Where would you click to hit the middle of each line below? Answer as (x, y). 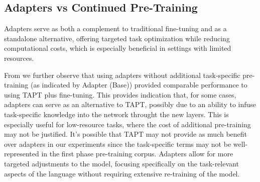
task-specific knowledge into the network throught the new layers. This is (116, 114)
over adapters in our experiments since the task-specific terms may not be (118, 144)
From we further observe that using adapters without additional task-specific (122, 75)
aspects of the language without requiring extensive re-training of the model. (122, 173)
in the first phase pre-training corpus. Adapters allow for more (137, 154)
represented (22, 154)
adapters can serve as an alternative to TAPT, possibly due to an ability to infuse (130, 104)
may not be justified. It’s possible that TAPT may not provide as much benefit (126, 134)
